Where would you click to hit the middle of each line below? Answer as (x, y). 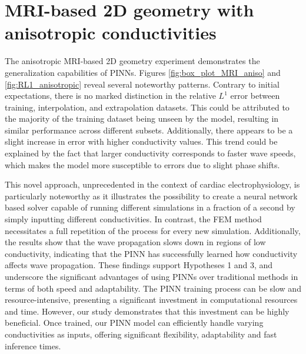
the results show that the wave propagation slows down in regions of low (135, 242)
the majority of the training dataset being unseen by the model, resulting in (142, 118)
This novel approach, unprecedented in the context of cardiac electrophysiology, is (152, 184)
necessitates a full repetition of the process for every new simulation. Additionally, (153, 230)
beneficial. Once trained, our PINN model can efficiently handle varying (134, 323)
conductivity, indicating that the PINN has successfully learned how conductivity (151, 253)
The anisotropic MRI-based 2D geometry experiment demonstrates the (132, 61)
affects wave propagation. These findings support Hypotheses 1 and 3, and (139, 265)
